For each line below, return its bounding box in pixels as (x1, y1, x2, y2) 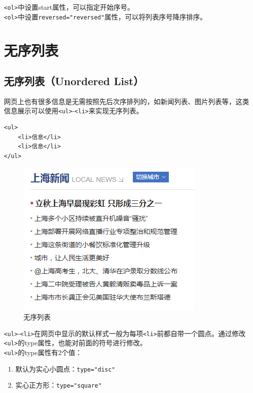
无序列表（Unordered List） (4, 73, 144, 89)
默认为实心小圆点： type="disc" (15, 363, 115, 374)
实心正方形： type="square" (15, 380, 102, 390)
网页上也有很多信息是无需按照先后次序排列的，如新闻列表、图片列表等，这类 (4, 96, 249, 106)
